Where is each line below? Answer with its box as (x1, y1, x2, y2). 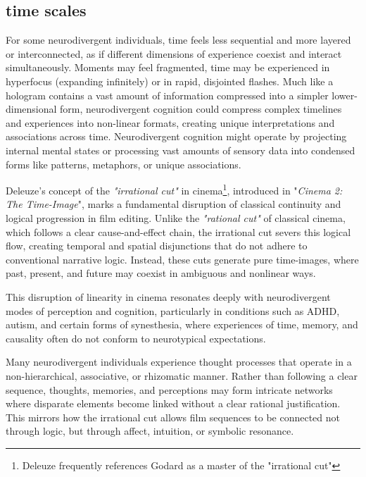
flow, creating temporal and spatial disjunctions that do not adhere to (6, 238, 308, 253)
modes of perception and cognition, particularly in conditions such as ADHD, (6, 303, 340, 318)
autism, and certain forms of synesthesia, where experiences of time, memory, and (6, 317, 358, 332)
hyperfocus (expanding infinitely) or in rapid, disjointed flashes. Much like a (6, 73, 334, 88)
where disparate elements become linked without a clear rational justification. (6, 396, 341, 411)
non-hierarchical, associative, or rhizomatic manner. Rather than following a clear (6, 368, 358, 383)
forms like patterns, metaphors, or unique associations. (6, 156, 241, 171)
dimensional (6, 101, 57, 116)
